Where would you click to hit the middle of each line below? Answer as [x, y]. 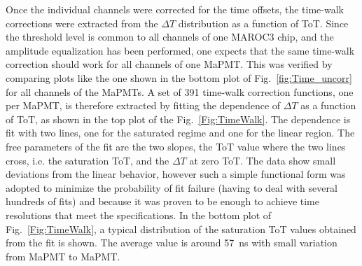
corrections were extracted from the [82, 23]
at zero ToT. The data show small [263, 160]
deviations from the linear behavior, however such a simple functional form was [176, 174]
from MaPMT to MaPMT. [63, 256]
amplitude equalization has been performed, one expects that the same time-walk [180, 50]
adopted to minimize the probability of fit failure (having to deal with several [172, 187]
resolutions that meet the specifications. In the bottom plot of [139, 215]
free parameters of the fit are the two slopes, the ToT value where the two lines [176, 146]
